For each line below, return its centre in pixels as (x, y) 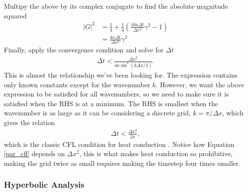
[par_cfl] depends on (35, 153)
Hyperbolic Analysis (44, 185)
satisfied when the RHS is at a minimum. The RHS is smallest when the (111, 103)
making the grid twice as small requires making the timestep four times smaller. (122, 163)
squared (15, 15)
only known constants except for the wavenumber (77, 84)
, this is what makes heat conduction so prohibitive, (156, 153)
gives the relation (29, 122)
